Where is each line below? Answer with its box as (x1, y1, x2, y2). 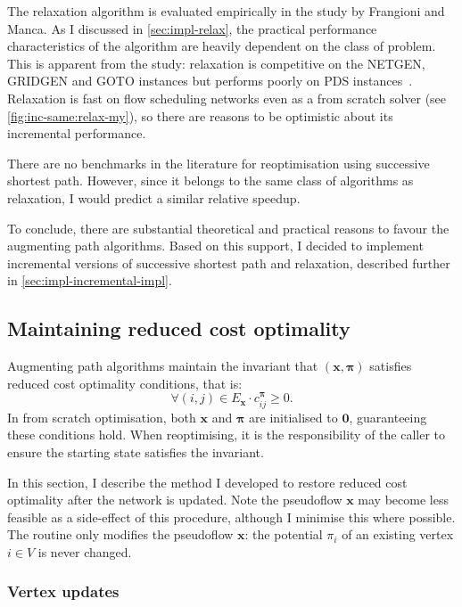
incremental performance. (7, 124, 146, 143)
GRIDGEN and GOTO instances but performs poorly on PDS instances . (7, 71, 413, 90)
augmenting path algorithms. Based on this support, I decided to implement (7, 236, 424, 255)
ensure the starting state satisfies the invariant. (7, 442, 264, 461)
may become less (358, 490, 449, 509)
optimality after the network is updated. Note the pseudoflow (7, 490, 342, 509)
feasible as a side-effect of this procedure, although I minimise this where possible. (7, 507, 456, 526)
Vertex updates (7, 580, 120, 603)
